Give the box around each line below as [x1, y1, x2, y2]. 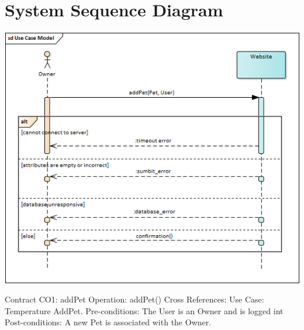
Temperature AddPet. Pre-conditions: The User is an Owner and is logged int [5, 304, 284, 317]
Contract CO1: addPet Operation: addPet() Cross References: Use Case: [5, 293, 264, 305]
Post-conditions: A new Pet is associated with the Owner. [5, 316, 212, 328]
